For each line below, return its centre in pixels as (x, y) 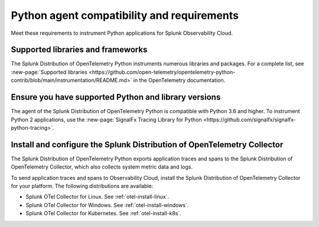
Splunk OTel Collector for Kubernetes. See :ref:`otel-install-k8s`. (103, 213)
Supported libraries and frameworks (79, 50)
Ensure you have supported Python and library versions (116, 97)
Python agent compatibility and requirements (125, 15)
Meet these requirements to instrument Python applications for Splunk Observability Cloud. (122, 33)
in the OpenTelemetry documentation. (179, 80)
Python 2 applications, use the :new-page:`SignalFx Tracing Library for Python (106, 119)
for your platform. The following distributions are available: (82, 186)
